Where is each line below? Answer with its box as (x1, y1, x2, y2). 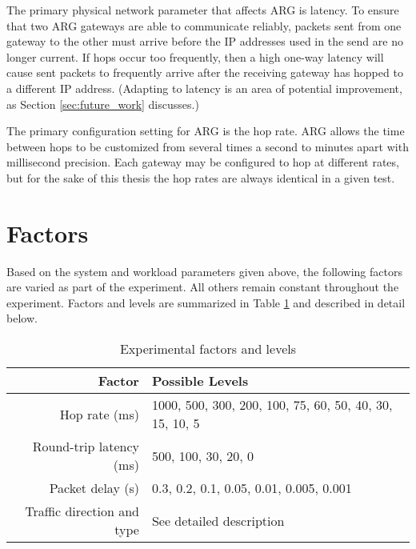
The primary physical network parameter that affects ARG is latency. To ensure (6, 2, 399, 18)
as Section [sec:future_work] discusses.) (6, 95, 199, 112)
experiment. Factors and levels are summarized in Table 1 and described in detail (6, 294, 406, 311)
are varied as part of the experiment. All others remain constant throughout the (6, 279, 399, 295)
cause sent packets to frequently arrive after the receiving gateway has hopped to (6, 64, 403, 81)
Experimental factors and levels (119, 339, 297, 359)
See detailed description (151, 511, 285, 530)
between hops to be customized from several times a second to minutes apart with (6, 138, 409, 154)
